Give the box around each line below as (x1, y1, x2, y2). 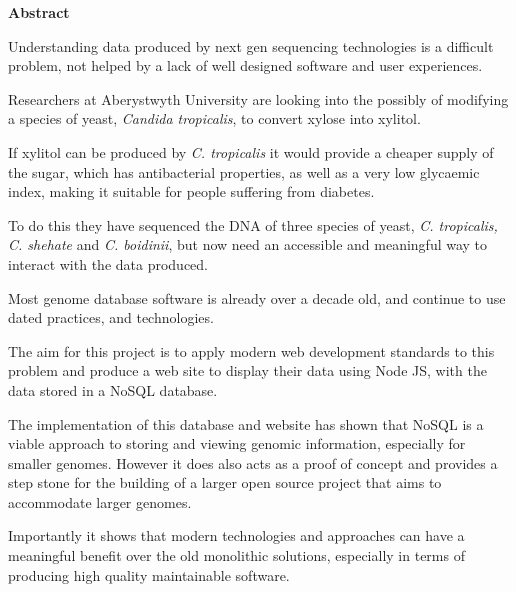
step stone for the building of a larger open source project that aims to (8, 472, 442, 493)
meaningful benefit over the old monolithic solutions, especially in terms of (8, 545, 465, 566)
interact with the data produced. (8, 253, 208, 274)
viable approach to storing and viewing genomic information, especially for (8, 433, 466, 454)
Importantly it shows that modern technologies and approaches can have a (8, 525, 465, 546)
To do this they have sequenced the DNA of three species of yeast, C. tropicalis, (8, 214, 498, 235)
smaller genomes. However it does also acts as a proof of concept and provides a (8, 452, 498, 473)
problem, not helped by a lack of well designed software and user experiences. (8, 55, 483, 76)
